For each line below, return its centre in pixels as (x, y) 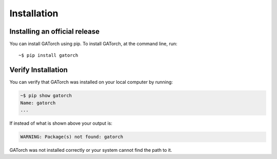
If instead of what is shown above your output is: (61, 123)
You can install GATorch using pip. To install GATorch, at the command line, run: (93, 44)
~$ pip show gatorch (46, 96)
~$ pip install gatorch (48, 55)
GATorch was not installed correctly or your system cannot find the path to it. (91, 150)
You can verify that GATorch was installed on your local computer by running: (91, 82)
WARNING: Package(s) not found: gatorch (72, 137)
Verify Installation (38, 70)
